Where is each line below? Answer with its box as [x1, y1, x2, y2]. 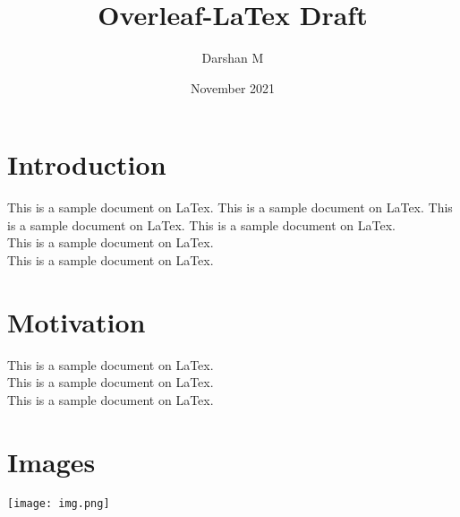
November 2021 [190, 78, 276, 97]
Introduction [7, 146, 166, 183]
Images [7, 443, 96, 479]
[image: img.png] [7, 496, 110, 510]
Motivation [7, 303, 146, 340]
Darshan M [201, 48, 264, 67]
